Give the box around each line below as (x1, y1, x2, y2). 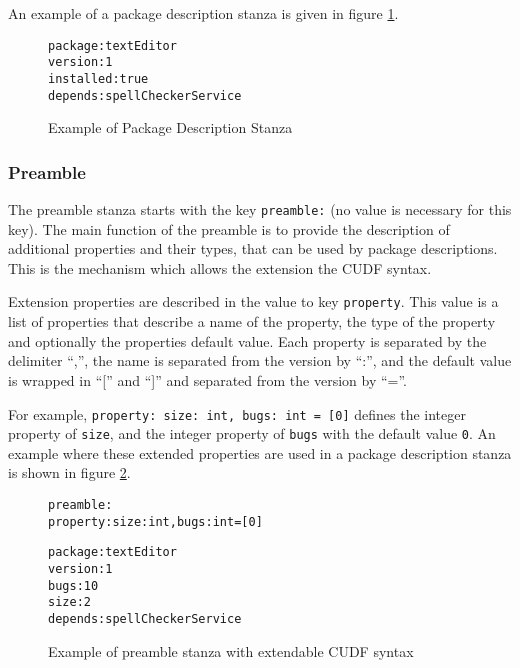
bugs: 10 (48, 578, 99, 593)
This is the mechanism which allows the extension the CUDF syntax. (8, 257, 432, 278)
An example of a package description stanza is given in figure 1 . (8, 3, 399, 23)
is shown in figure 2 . (8, 462, 131, 483)
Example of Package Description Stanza (48, 117, 293, 138)
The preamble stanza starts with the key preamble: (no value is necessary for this (8, 199, 512, 220)
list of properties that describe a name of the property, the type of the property (8, 311, 496, 332)
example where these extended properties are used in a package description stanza (8, 442, 512, 463)
